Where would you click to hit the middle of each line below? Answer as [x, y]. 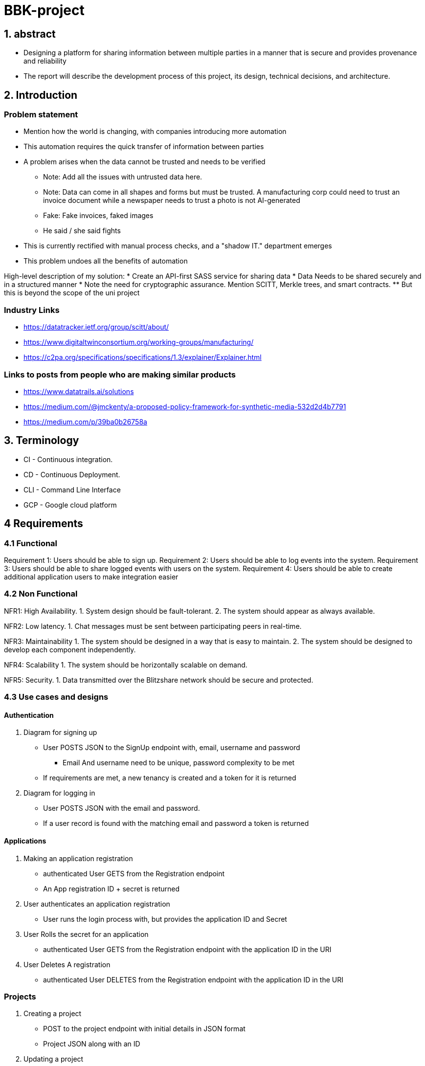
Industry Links [32, 310]
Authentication [29, 715]
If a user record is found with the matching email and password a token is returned [176, 823]
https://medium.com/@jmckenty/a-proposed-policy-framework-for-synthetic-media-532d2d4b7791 [185, 406]
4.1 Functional [31, 543]
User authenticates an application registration [97, 904]
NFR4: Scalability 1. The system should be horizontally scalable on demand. [126, 665]
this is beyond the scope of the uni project [72, 293]
